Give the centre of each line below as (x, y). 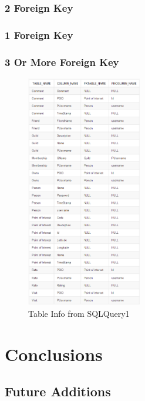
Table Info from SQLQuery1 (79, 313)
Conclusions (54, 354)
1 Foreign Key (39, 34)
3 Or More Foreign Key (62, 62)
